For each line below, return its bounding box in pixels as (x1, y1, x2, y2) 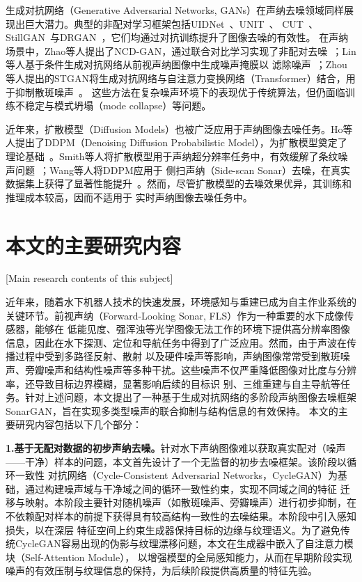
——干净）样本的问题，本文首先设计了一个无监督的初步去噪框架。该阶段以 (6, 454, 347, 469)
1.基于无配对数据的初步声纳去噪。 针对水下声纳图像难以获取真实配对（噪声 (6, 440, 346, 455)
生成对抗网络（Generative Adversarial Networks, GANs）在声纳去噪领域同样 (6, 3, 344, 17)
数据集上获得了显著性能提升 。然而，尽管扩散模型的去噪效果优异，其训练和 (6, 176, 352, 191)
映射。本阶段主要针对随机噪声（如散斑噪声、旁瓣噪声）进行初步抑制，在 (24, 495, 356, 510)
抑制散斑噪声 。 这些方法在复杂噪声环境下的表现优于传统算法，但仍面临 (15, 84, 345, 99)
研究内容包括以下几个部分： (15, 417, 142, 432)
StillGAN (6, 30, 45, 45)
